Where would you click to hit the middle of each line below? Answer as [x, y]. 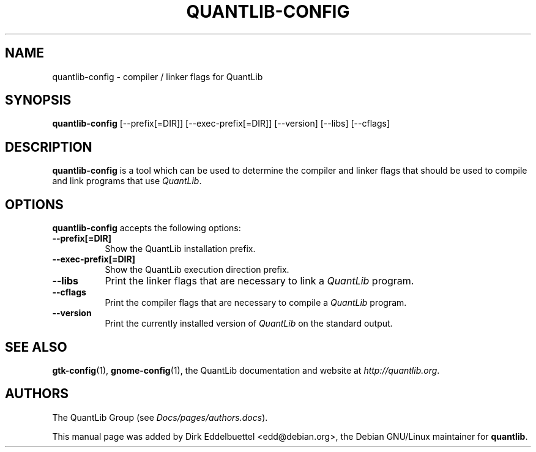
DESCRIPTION [49, 147]
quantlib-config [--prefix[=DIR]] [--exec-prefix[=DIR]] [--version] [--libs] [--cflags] [221, 124]
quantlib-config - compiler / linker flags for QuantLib [158, 76]
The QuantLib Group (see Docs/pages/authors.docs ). [160, 417]
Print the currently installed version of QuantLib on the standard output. [249, 324]
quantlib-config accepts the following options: [147, 228]
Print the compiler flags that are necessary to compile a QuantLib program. [256, 303]
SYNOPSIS [38, 100]
